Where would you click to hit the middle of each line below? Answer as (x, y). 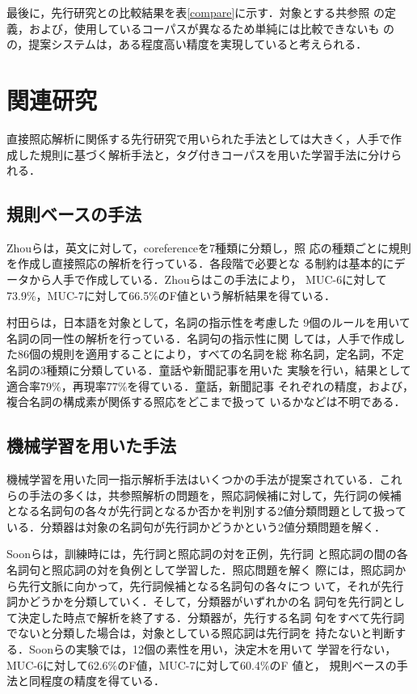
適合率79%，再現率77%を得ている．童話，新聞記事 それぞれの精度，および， (210, 385)
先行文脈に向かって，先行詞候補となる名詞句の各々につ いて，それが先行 (211, 585)
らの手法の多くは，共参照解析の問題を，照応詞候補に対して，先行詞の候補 (204, 495)
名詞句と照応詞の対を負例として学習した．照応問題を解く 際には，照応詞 (201, 569)
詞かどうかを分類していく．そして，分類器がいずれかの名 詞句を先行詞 (194, 601)
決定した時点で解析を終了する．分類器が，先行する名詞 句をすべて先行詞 (211, 617)
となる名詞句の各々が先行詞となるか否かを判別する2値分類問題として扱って (207, 511)
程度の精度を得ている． (102, 681)
